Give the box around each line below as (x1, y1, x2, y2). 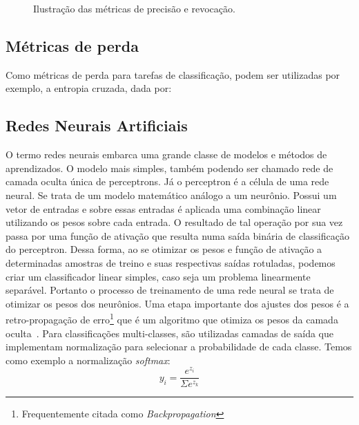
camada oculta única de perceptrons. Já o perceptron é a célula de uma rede (6, 174, 329, 189)
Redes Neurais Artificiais (6, 115, 188, 136)
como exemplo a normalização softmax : (6, 352, 171, 367)
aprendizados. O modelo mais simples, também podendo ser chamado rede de (6, 160, 333, 175)
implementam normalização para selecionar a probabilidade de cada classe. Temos (6, 339, 352, 354)
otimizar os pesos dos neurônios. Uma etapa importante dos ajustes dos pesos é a (6, 296, 349, 310)
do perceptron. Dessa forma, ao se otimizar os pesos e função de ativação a (6, 242, 322, 256)
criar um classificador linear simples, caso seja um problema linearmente (6, 269, 311, 283)
